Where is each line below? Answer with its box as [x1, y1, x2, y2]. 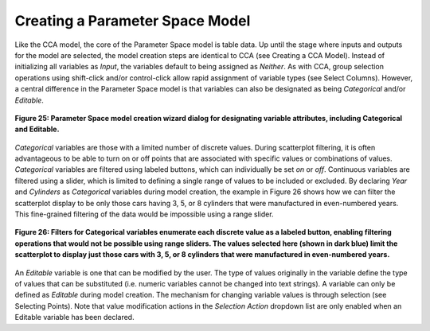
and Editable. [14, 124, 60, 134]
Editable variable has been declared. [14, 313, 135, 322]
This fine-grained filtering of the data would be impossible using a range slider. [14, 209, 274, 219]
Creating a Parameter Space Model [14, 12, 251, 29]
